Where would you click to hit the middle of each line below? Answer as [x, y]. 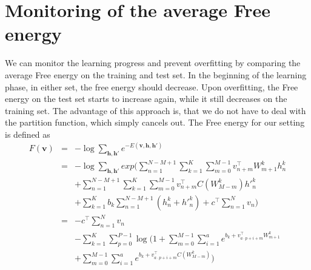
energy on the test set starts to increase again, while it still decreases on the [146, 99]
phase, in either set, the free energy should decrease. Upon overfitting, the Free [152, 86]
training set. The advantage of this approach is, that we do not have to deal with [155, 110]
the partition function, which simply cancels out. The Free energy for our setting [155, 122]
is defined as [28, 134]
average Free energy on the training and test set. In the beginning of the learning [156, 74]
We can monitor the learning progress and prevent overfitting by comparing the [153, 63]
